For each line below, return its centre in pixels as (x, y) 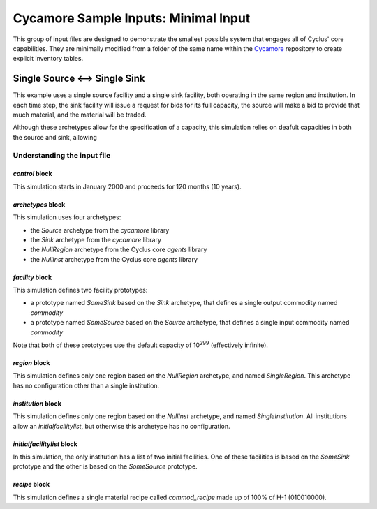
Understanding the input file (62, 155)
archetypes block (39, 204)
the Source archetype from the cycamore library (100, 230)
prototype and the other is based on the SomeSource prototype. (105, 466)
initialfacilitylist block (45, 444)
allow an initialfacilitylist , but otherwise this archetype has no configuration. (121, 426)
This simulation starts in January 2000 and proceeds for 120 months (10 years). (127, 186)
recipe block (31, 485)
